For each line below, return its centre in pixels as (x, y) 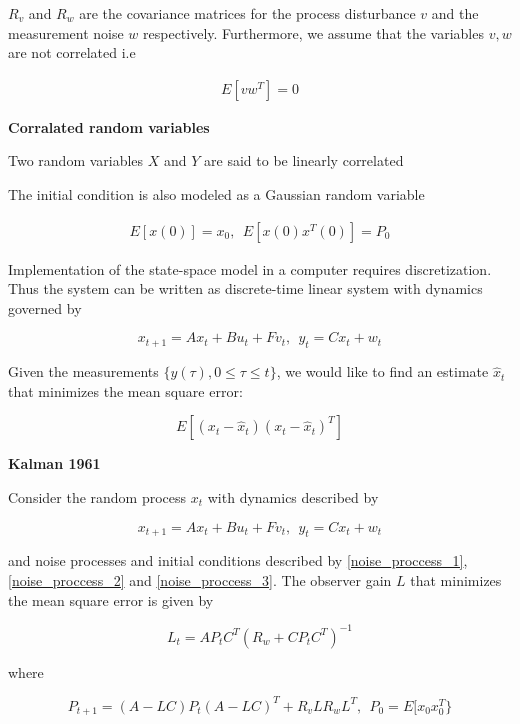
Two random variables (76, 160)
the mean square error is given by (111, 599)
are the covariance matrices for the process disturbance (247, 13)
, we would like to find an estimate (382, 371)
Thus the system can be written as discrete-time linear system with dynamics (245, 288)
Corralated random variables (109, 126)
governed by (45, 307)
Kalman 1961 (54, 463)
